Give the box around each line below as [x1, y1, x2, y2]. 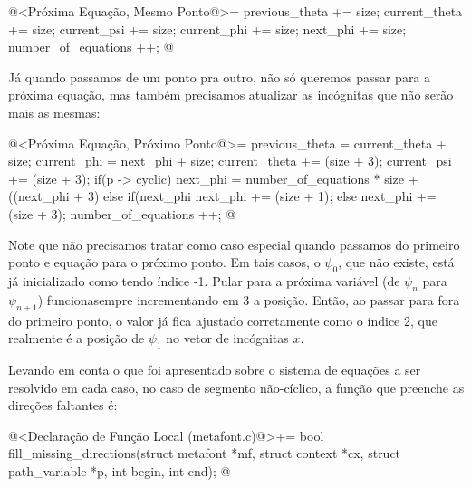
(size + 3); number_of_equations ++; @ [8, 204, 236, 223]
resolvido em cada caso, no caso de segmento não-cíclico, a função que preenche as [8, 377, 465, 396]
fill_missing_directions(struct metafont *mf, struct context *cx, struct [8, 444, 401, 463]
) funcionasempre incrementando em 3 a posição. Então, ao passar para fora [37, 290, 460, 309]
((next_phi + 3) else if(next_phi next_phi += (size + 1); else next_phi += [8, 186, 437, 205]
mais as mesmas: [8, 102, 101, 121]
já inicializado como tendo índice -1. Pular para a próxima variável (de [8, 271, 400, 290]
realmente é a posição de [8, 329, 145, 348]
